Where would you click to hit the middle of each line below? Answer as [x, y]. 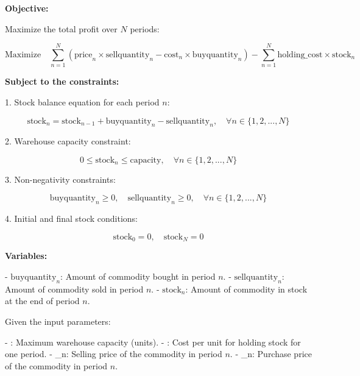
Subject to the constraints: [62, 81]
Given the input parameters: [58, 321]
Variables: [26, 256]
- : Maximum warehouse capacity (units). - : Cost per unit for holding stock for [153, 342]
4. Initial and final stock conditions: [71, 218]
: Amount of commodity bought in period [138, 276]
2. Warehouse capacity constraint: [68, 141]
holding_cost [300, 55]
